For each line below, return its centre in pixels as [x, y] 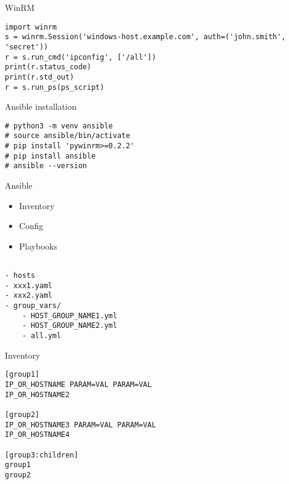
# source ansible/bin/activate [68, 136]
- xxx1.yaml [29, 285]
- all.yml [42, 336]
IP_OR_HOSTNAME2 [37, 394]
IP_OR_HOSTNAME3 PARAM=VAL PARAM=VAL [81, 425]
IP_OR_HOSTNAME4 [37, 435]
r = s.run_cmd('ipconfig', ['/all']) [81, 57]
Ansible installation [41, 106]
